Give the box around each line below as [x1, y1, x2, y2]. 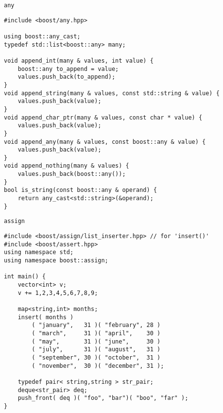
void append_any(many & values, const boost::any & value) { [4, 138, 206, 145]
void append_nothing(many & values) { [4, 162, 129, 170]
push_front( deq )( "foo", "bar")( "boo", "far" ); [17, 395, 189, 402]
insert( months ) [17, 313, 74, 321]
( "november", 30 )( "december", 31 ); [32, 362, 164, 369]
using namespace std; [4, 249, 74, 256]
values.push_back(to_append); [17, 73, 116, 81]
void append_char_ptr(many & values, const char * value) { [4, 114, 203, 121]
